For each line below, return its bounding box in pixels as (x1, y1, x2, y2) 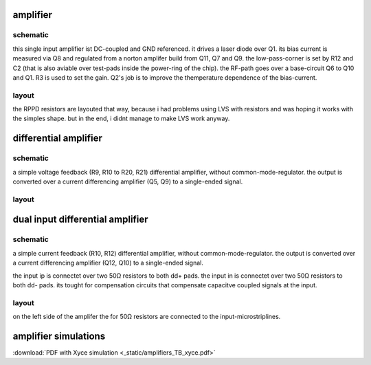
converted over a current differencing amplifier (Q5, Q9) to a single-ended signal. (12, 177, 243, 186)
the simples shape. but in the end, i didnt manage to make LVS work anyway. (12, 114, 230, 123)
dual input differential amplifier (12, 214, 148, 225)
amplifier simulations (12, 330, 106, 342)
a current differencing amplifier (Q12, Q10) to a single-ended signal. (12, 258, 204, 267)
